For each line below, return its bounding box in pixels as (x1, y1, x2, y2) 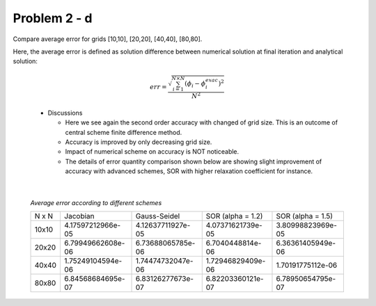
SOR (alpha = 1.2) (205, 211, 263, 221)
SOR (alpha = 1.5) (276, 211, 334, 221)
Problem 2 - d (13, 10, 93, 26)
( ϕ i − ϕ (185, 80, 206, 90)
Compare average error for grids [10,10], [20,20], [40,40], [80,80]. (13, 35, 203, 43)
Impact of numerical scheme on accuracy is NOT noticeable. (65, 147, 240, 156)
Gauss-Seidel (135, 211, 180, 221)
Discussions (47, 108, 83, 117)
